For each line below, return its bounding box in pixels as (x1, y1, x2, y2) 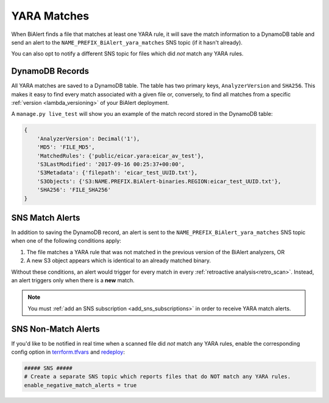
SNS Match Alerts (11, 212, 80, 223)
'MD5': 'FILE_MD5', (37, 144, 96, 151)
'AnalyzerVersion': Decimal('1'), (37, 135, 140, 142)
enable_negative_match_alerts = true (24, 382, 137, 388)
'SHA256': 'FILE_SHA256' (37, 187, 111, 193)
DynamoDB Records (11, 66, 90, 76)
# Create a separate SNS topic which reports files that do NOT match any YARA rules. (24, 373, 291, 380)
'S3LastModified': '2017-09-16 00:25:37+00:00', (37, 160, 185, 168)
